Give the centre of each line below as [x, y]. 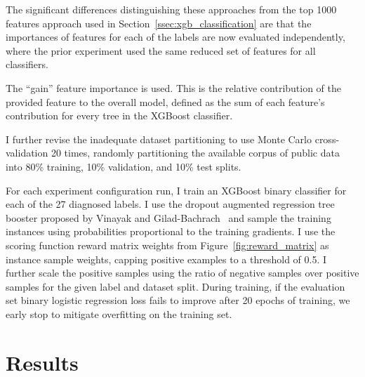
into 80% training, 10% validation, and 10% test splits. [124, 166]
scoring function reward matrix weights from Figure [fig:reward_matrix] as [167, 245]
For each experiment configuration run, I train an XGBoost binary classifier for [176, 190]
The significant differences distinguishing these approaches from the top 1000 [171, 9]
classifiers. [27, 64]
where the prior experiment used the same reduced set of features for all [161, 50]
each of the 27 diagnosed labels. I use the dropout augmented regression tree [170, 204]
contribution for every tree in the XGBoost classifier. [119, 115]
